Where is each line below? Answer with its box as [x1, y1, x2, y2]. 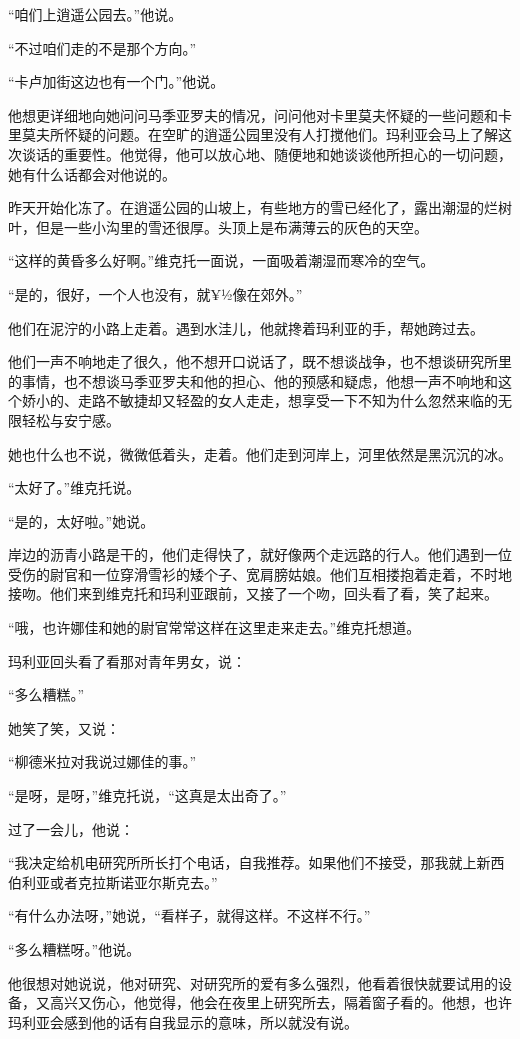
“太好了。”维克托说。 [8, 477, 141, 498]
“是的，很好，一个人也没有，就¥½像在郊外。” [8, 283, 303, 304]
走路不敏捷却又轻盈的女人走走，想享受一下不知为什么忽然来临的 [77, 390, 498, 411]
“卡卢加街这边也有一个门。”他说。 [8, 71, 225, 92]
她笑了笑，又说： [8, 717, 120, 738]
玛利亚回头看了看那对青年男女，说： [8, 650, 246, 671]
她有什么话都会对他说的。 [8, 163, 176, 184]
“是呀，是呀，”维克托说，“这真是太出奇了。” [8, 785, 287, 806]
